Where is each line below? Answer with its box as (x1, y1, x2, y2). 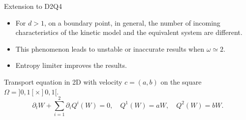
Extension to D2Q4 (4, 1, 62, 11)
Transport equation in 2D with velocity (4, 76, 123, 87)
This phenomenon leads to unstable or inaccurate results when (15, 43, 204, 54)
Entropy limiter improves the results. (15, 60, 127, 70)
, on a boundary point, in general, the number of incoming (44, 17, 220, 28)
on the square (160, 76, 202, 87)
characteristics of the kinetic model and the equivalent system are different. (15, 27, 243, 37)
